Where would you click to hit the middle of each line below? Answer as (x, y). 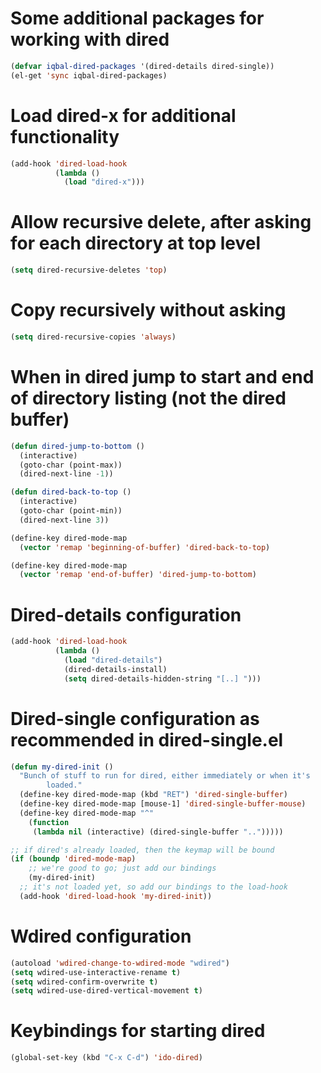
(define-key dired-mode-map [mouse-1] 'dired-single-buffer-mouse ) (163, 804)
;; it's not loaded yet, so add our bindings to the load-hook (153, 887)
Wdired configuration (101, 936)
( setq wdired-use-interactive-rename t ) (96, 972)
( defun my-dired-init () (62, 767)
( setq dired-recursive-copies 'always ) (93, 337)
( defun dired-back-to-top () (71, 492)
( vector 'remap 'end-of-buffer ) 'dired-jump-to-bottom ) (138, 575)
